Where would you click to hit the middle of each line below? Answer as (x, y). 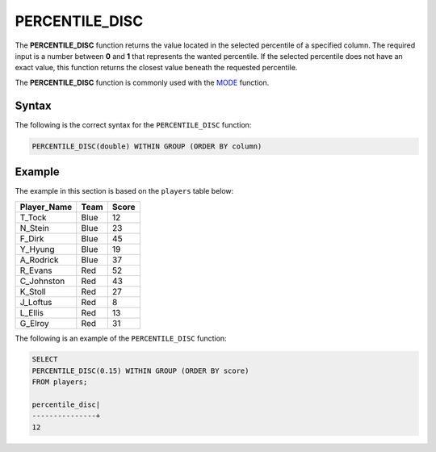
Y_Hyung (38, 249)
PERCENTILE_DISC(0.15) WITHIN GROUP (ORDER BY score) (140, 370)
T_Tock (34, 217)
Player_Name (46, 207)
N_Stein (35, 228)
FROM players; (60, 382)
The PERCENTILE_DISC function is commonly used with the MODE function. (142, 82)
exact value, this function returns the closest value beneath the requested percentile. (156, 68)
